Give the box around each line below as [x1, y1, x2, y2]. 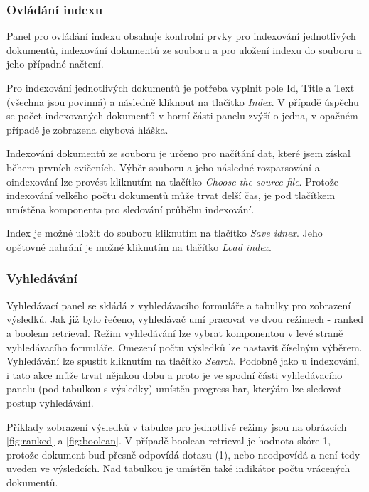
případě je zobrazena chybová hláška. [6, 122, 169, 137]
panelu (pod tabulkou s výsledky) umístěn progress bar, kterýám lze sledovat [6, 381, 342, 396]
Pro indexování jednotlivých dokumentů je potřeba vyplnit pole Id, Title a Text [6, 80, 355, 95]
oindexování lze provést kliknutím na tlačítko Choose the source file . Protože [6, 173, 339, 188]
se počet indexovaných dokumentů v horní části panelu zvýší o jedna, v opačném [6, 108, 358, 123]
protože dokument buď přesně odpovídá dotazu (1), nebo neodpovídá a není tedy [6, 446, 360, 461]
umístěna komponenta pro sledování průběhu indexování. [6, 201, 255, 216]
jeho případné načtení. [6, 56, 104, 71]
